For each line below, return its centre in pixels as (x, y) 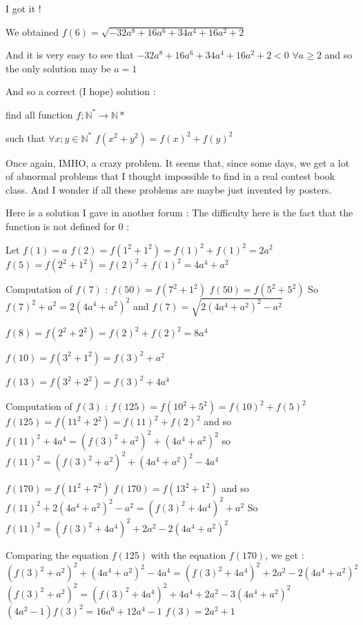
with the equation (188, 555)
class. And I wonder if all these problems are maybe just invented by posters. (169, 189)
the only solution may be (58, 68)
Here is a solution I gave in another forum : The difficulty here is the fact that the (179, 213)
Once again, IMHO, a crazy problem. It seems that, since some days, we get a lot (178, 162)
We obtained (32, 31)
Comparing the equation (57, 555)
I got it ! (23, 8)
